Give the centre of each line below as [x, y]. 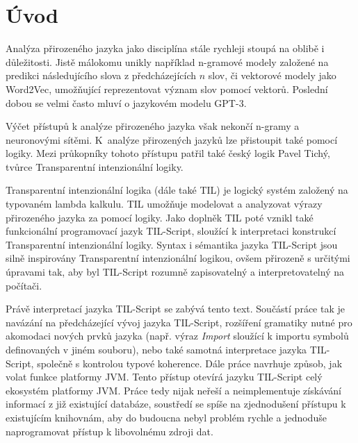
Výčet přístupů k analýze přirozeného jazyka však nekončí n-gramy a [153, 126]
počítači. [24, 285]
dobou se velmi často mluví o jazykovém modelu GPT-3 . [126, 102]
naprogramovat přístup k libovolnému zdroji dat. [109, 431]
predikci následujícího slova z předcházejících [101, 75]
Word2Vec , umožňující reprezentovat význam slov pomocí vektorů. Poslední [167, 89]
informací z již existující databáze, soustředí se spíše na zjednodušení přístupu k [176, 404]
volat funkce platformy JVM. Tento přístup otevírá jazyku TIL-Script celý [164, 377]
